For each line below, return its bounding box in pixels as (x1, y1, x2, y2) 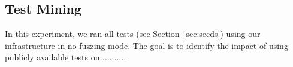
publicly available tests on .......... (5, 51, 126, 63)
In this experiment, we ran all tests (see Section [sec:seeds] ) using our (5, 28, 261, 40)
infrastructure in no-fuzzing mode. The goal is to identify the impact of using (5, 39, 288, 51)
